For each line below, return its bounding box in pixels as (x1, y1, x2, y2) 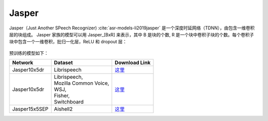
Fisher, (54, 92, 70, 99)
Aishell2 (54, 106, 73, 113)
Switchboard (54, 99, 84, 106)
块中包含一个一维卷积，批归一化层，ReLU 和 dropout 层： (9, 39, 127, 45)
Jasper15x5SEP (12, 106, 49, 113)
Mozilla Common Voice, (54, 80, 109, 87)
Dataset (54, 59, 73, 66)
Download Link (115, 59, 151, 66)
